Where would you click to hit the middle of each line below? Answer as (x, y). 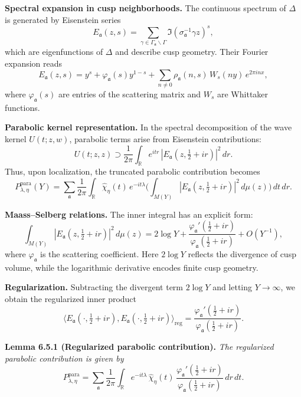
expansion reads (34, 63)
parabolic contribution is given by (64, 358)
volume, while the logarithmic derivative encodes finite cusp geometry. (132, 267)
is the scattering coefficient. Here (99, 253)
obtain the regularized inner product (71, 298)
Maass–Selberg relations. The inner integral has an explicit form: (129, 214)
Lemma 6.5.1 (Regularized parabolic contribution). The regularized (139, 346)
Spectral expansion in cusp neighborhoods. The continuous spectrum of (145, 8)
